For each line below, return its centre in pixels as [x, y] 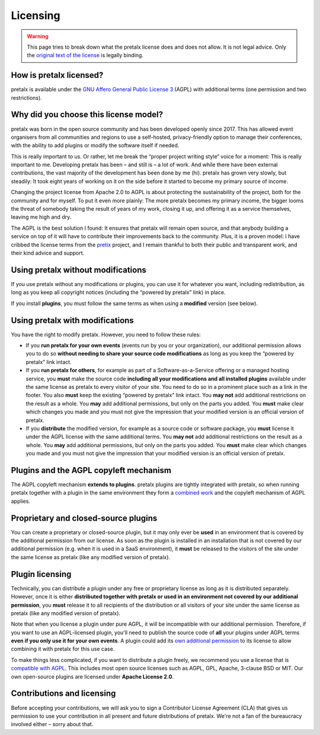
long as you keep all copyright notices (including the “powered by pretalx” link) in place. [118, 292]
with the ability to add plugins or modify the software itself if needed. [95, 145]
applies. [21, 501]
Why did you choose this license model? [87, 115]
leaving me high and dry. [41, 217]
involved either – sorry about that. [52, 724]
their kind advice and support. [48, 253]
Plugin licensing [41, 574]
